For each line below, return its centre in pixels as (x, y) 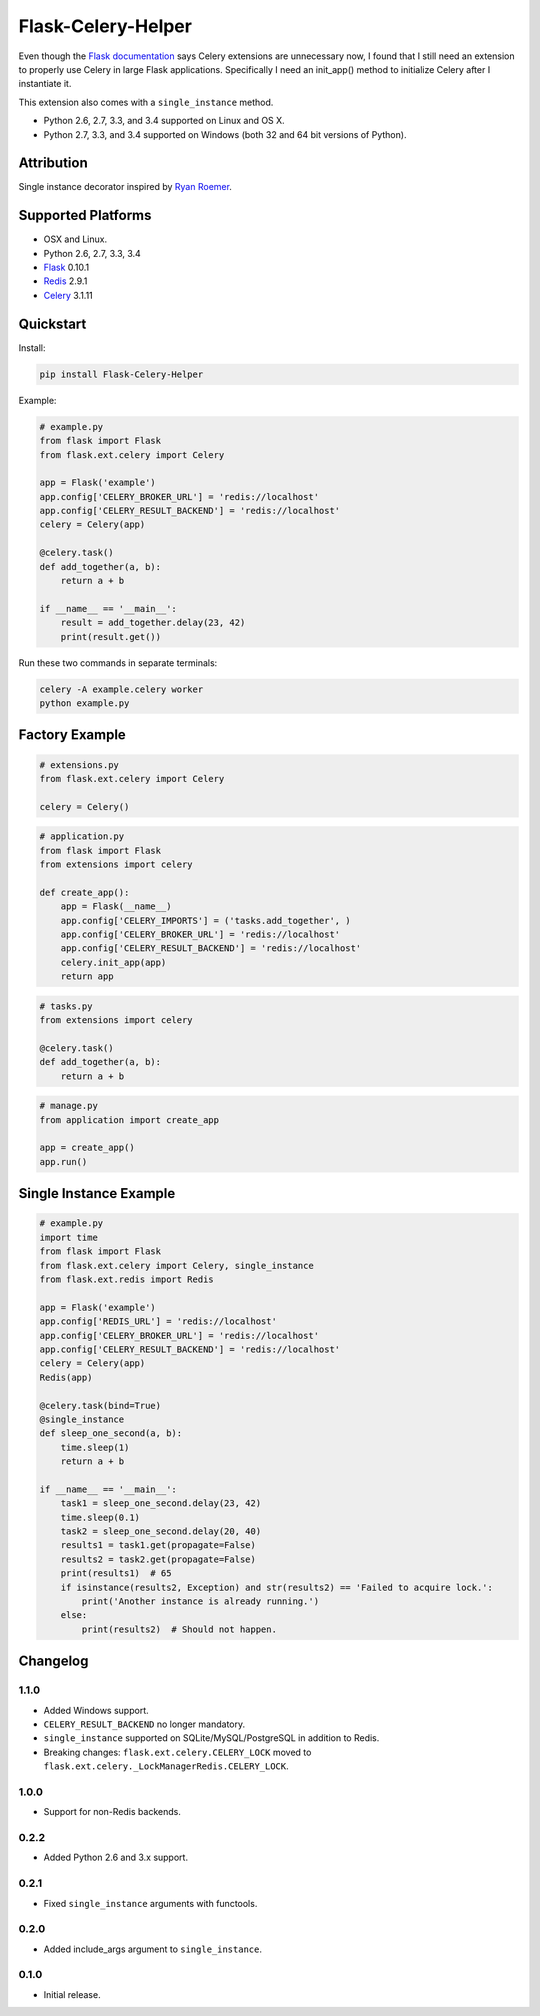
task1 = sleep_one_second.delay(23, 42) (161, 1503)
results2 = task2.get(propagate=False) (158, 1559)
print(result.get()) (111, 636)
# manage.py (69, 1106)
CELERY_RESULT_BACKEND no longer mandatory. (144, 1724)
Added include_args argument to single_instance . (152, 1949)
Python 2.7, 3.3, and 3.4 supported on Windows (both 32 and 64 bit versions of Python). (225, 134)
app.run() (63, 1161)
